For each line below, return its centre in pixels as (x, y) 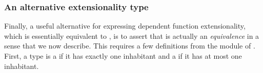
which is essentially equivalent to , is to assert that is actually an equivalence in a (132, 35)
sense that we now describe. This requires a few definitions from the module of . (130, 46)
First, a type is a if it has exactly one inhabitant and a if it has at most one (123, 56)
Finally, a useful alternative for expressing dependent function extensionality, (125, 26)
